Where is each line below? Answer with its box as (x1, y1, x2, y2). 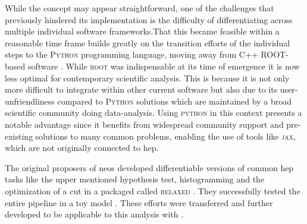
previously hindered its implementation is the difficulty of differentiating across (5, 13, 293, 26)
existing (5, 130, 33, 142)
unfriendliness (5, 94, 55, 107)
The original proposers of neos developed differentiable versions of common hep (5, 161, 294, 173)
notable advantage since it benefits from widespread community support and (5, 118, 284, 130)
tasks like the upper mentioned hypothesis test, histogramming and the (5, 173, 265, 185)
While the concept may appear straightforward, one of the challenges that (5, 2, 274, 14)
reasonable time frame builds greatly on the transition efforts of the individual (5, 36, 290, 49)
